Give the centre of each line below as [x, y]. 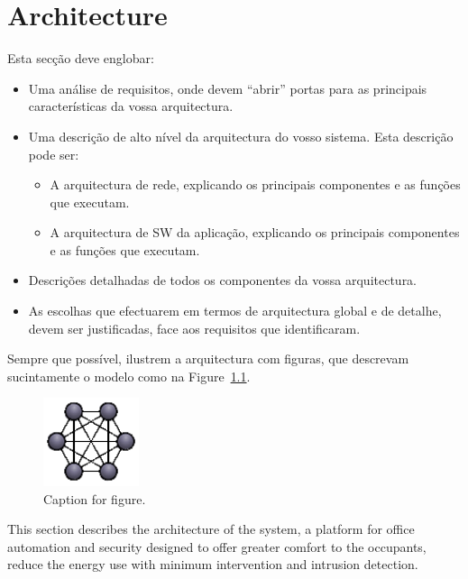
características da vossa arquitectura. [131, 106]
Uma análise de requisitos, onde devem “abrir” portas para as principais [228, 88]
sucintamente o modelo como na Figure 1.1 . [129, 376]
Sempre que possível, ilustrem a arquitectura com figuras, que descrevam [208, 358]
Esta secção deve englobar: [81, 58]
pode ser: [54, 154]
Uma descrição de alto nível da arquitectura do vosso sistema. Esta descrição [241, 136]
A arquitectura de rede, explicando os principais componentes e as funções [255, 184]
